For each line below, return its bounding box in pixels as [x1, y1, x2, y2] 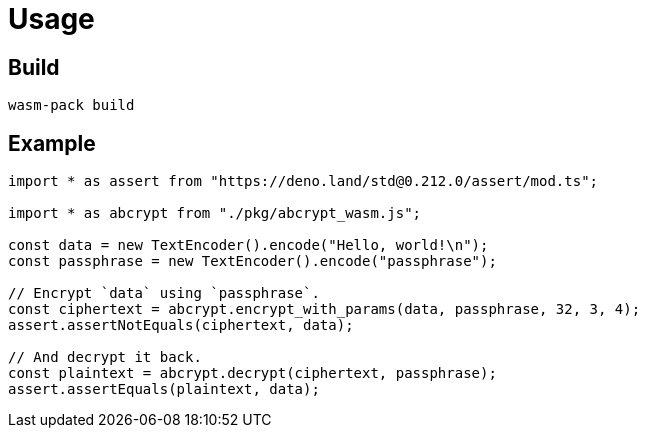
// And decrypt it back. [8, 349, 202, 366]
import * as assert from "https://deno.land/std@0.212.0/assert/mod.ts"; [8, 173, 599, 190]
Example [8, 130, 96, 156]
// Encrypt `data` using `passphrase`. [8, 285, 320, 302]
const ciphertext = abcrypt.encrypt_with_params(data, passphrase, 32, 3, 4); [8, 301, 641, 318]
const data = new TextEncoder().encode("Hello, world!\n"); [8, 237, 489, 254]
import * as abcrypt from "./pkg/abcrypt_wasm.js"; [8, 205, 422, 222]
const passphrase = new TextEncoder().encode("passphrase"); [8, 253, 497, 270]
